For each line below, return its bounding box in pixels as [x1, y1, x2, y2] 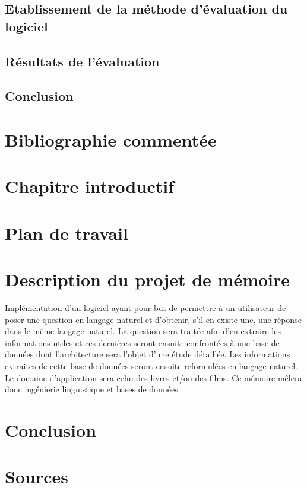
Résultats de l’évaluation [5, 52, 160, 70]
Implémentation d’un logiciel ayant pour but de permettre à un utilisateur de [5, 301, 286, 313]
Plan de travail [5, 220, 128, 245]
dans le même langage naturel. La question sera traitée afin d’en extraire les [5, 325, 281, 337]
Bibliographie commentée [5, 127, 217, 151]
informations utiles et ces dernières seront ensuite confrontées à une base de [5, 336, 280, 348]
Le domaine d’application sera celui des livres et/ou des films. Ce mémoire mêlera [5, 371, 302, 384]
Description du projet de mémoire [5, 267, 290, 291]
